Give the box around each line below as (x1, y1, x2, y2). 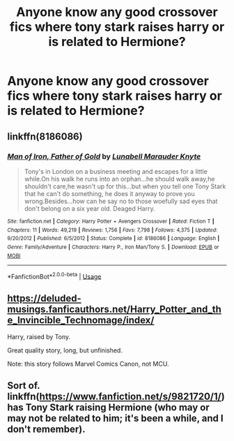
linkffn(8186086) (7, 130, 83, 142)
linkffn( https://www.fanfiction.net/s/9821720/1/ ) (7, 391, 225, 403)
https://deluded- (7, 292, 81, 304)
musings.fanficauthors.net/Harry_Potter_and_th (7, 303, 221, 315)
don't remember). (7, 424, 86, 435)
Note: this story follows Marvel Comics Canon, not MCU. (7, 359, 169, 368)
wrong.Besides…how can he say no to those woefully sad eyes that (24, 197, 218, 205)
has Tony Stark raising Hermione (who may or (7, 402, 210, 414)
